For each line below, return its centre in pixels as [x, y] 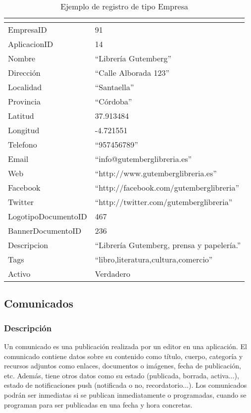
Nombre [22, 58]
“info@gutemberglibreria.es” [143, 159]
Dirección [24, 73]
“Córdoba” [113, 101]
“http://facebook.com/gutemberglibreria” [167, 187]
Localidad [25, 87]
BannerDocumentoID [45, 231]
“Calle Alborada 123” [132, 73]
